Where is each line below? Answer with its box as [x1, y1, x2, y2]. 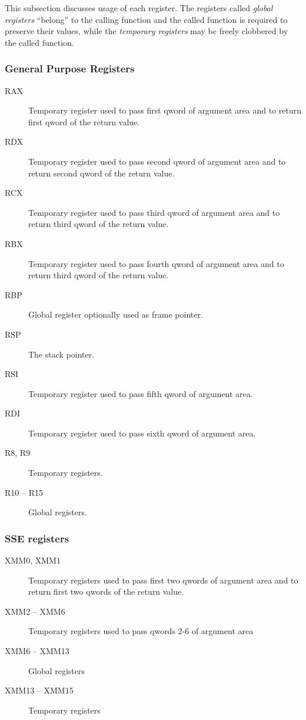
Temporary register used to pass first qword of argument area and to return [28, 104, 301, 116]
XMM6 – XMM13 [5, 645, 69, 657]
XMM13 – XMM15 [5, 684, 74, 696]
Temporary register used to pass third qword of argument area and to [28, 206, 280, 218]
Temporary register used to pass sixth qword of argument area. [28, 426, 256, 439]
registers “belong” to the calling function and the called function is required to [5, 13, 288, 25]
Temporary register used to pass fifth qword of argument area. [28, 387, 253, 399]
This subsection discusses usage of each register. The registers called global [5, 2, 273, 14]
